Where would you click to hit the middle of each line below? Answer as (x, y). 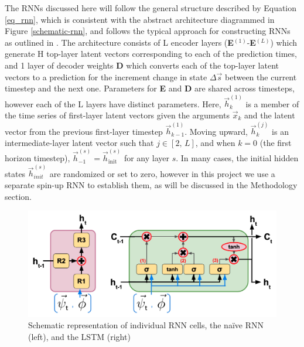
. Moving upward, (216, 131)
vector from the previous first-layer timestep (84, 131)
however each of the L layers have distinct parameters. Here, (113, 103)
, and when (215, 142)
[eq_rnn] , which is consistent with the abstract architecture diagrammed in (140, 19)
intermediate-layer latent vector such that (79, 142)
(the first (276, 142)
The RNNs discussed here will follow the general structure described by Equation (151, 8)
